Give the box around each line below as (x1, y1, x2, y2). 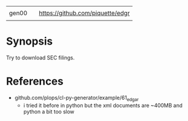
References (6, 75, 63, 88)
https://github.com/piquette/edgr (39, 9, 130, 17)
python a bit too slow (23, 108, 75, 115)
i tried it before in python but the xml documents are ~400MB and (23, 102, 183, 109)
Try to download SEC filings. (6, 54, 75, 61)
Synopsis (6, 35, 53, 48)
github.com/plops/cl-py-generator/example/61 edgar (14, 94, 139, 102)
